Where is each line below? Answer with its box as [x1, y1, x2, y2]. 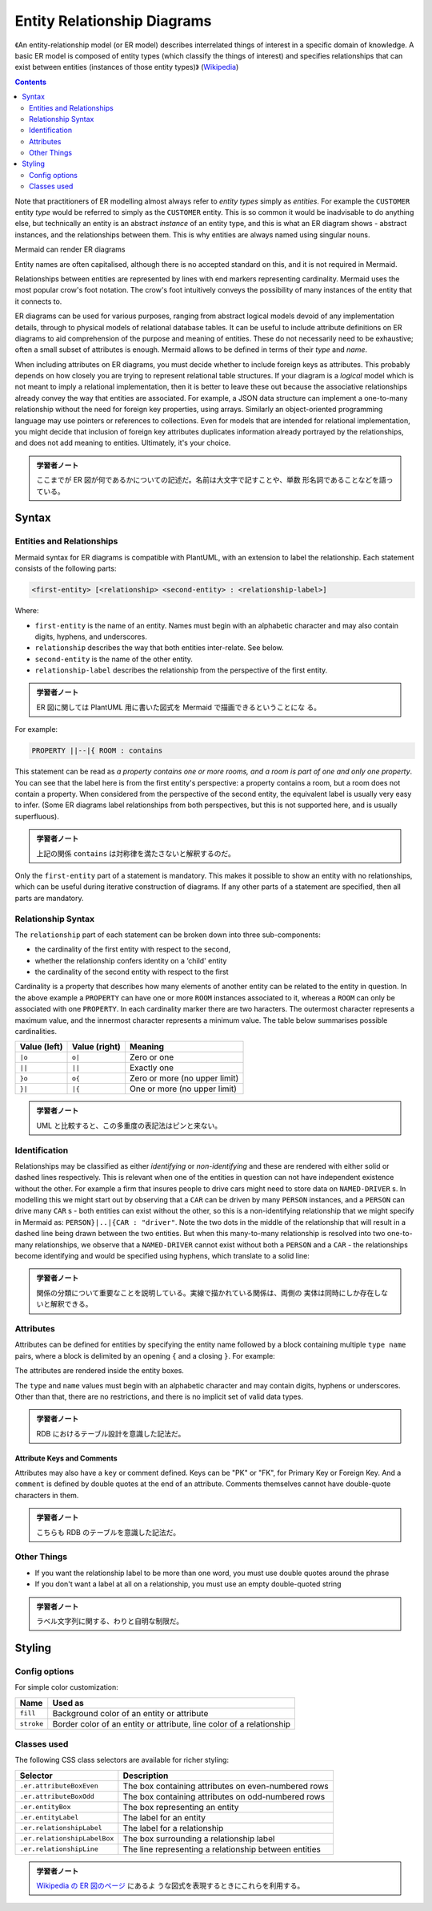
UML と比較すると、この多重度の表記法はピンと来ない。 [36, 1121, 222, 1130]
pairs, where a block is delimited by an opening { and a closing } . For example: [14, 1351, 275, 1360]
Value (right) [71, 1041, 122, 1052]
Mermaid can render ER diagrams [14, 244, 126, 254]
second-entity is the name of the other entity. [34, 654, 194, 664]
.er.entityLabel [19, 1813, 79, 1822]
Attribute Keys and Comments [14, 1453, 118, 1463]
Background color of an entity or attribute [52, 1707, 209, 1719]
